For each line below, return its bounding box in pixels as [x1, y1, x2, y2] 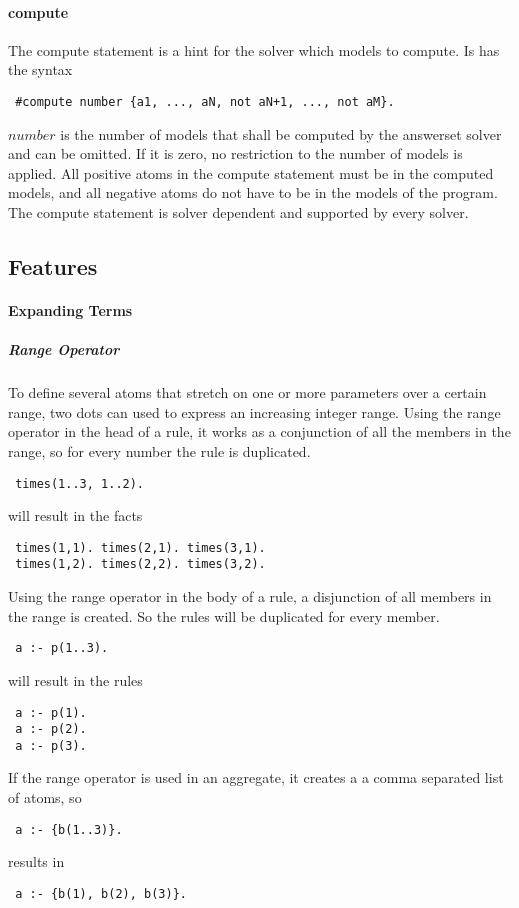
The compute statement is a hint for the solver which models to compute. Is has [8, 39, 500, 60]
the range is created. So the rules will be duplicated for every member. [8, 605, 440, 626]
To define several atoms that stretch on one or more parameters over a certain [8, 382, 487, 403]
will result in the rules [8, 669, 143, 690]
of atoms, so [8, 787, 82, 808]
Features [8, 251, 98, 281]
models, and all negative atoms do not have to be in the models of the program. [8, 182, 498, 203]
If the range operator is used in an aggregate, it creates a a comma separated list [8, 767, 504, 788]
